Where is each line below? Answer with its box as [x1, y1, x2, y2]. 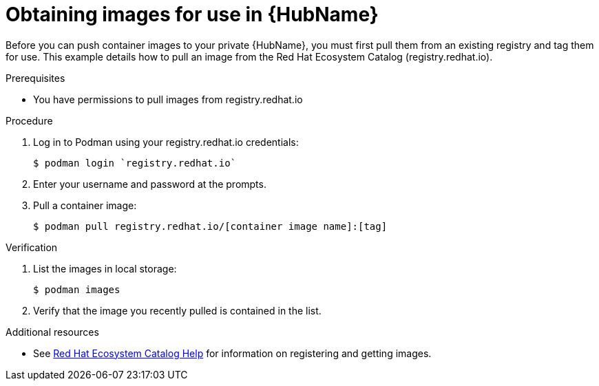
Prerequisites [6, 72, 65, 84]
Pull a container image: [33, 199, 137, 211]
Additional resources [6, 325, 99, 338]
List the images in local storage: [33, 262, 177, 275]
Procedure [6, 114, 53, 127]
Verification [6, 241, 58, 253]
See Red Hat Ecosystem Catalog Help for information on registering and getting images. [33, 347, 432, 359]
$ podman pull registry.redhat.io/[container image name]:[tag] [33, 220, 388, 232]
